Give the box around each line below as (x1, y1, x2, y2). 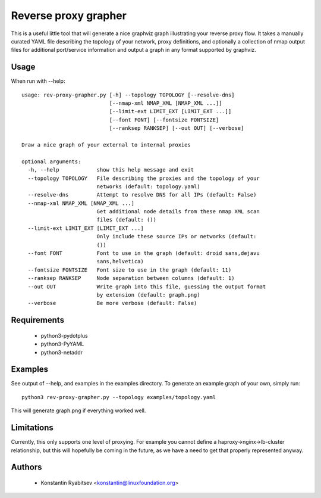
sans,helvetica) (96, 258, 144, 265)
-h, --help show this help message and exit (27, 167, 194, 173)
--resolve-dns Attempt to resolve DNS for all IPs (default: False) (27, 191, 257, 198)
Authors (11, 462, 42, 472)
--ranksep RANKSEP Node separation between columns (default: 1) (27, 275, 235, 282)
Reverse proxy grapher (11, 9, 127, 22)
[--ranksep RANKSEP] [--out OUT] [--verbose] (109, 125, 244, 132)
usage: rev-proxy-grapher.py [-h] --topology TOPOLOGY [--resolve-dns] (21, 91, 235, 98)
